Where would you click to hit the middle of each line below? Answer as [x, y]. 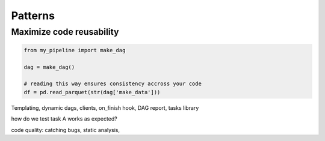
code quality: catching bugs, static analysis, [66, 130]
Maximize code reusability [65, 32]
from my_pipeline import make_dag [75, 50]
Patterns [33, 16]
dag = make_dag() [49, 67]
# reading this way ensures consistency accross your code [113, 84]
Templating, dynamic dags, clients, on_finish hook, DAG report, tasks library [105, 107]
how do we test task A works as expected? [64, 119]
